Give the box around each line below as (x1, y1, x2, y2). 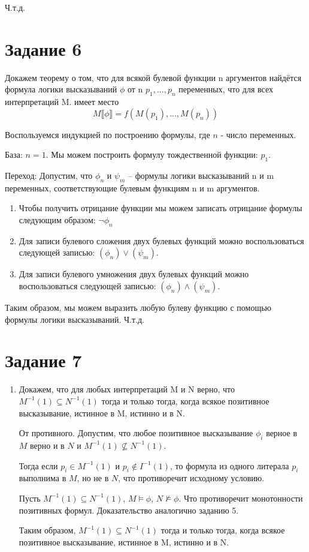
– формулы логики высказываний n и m (128, 169, 274, 182)
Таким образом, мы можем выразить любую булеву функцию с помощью (5, 301, 272, 314)
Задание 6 (5, 36, 82, 61)
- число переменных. (220, 128, 296, 140)
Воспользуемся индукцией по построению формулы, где (5, 128, 210, 140)
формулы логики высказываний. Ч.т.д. (5, 313, 144, 325)
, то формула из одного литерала (170, 459, 289, 472)
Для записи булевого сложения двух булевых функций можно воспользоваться (19, 234, 304, 247)
